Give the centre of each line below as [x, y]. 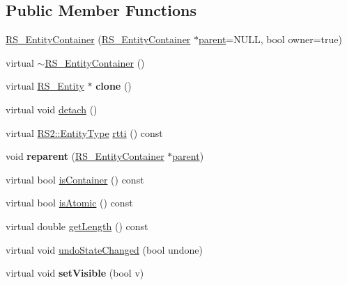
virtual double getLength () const [77, 226]
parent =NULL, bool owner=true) [270, 39]
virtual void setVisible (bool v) [75, 273]
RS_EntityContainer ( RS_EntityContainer [98, 39]
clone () [114, 86]
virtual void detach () [52, 109]
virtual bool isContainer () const [75, 179]
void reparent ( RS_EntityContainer [85, 156]
